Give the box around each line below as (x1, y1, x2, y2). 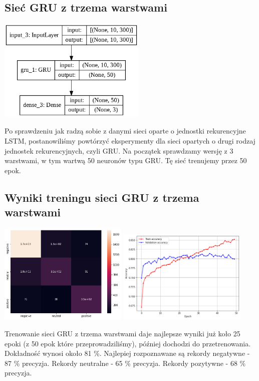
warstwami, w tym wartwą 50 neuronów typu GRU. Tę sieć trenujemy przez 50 (5, 155, 247, 166)
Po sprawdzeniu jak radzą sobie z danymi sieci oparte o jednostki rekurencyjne (5, 125, 246, 136)
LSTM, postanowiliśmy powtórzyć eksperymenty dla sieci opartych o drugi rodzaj (5, 135, 255, 146)
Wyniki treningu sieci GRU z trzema (5, 189, 199, 205)
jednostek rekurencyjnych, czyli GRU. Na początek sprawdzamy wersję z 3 (5, 145, 233, 156)
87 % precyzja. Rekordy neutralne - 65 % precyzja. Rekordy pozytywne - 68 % (5, 357, 246, 368)
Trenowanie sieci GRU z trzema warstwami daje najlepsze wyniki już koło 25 (5, 328, 240, 338)
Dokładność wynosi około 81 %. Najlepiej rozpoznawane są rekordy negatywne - (5, 348, 250, 358)
